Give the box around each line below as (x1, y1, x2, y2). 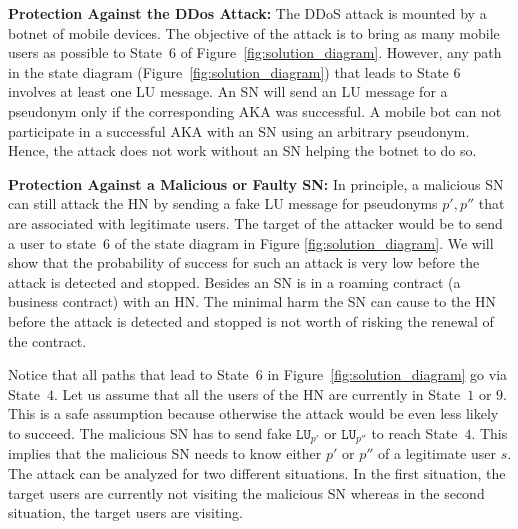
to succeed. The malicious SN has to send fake (8, 422, 292, 443)
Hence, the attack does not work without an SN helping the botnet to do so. (8, 140, 477, 161)
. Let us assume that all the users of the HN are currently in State (53, 383, 461, 404)
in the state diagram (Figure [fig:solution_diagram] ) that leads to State (8, 61, 449, 82)
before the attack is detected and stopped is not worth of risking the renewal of (8, 310, 494, 331)
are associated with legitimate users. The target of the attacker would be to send (8, 212, 503, 233)
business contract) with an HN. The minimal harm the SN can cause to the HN (8, 291, 497, 312)
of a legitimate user (378, 443, 496, 464)
